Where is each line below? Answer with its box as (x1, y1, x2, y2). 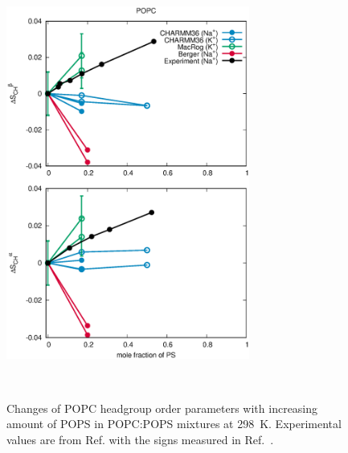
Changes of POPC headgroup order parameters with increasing (6, 399, 318, 416)
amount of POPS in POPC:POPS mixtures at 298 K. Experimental (6, 415, 342, 432)
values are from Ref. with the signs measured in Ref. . (6, 431, 274, 447)
